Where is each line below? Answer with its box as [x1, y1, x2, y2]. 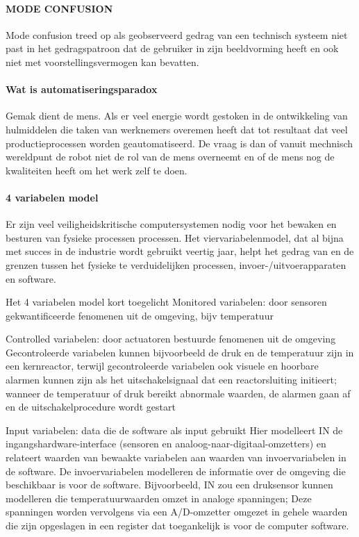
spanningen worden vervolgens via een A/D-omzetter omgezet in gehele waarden [6, 504, 348, 519]
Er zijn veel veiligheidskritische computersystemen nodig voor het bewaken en [6, 217, 337, 231]
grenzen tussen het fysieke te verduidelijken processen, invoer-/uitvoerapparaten [6, 257, 347, 272]
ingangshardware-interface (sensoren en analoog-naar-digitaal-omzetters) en [6, 436, 326, 451]
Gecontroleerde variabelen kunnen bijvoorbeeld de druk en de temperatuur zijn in [6, 345, 354, 359]
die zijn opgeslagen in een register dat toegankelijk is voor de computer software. [6, 518, 349, 533]
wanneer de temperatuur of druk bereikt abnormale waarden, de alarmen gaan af [6, 386, 351, 400]
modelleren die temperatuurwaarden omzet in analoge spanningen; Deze [6, 490, 312, 505]
